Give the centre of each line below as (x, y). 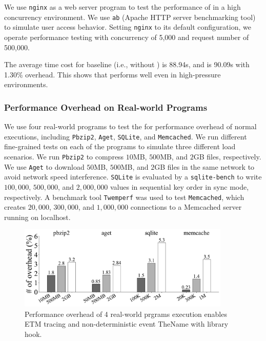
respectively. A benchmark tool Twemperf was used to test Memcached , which (124, 197)
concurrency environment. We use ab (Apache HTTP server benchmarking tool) (130, 17)
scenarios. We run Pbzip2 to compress (64, 156)
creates (15, 207)
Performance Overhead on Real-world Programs (106, 107)
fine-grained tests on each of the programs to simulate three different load (120, 146)
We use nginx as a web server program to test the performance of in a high (122, 7)
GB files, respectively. (227, 156)
